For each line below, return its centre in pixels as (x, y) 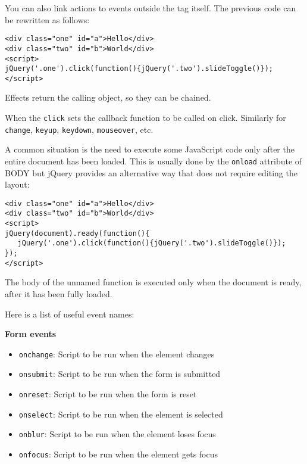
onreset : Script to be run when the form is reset (108, 394)
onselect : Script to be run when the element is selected (121, 414)
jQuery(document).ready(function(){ (77, 233)
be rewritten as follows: (47, 19)
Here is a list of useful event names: (70, 314)
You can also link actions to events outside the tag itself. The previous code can (151, 8)
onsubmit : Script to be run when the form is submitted (120, 374)
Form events (31, 334)
